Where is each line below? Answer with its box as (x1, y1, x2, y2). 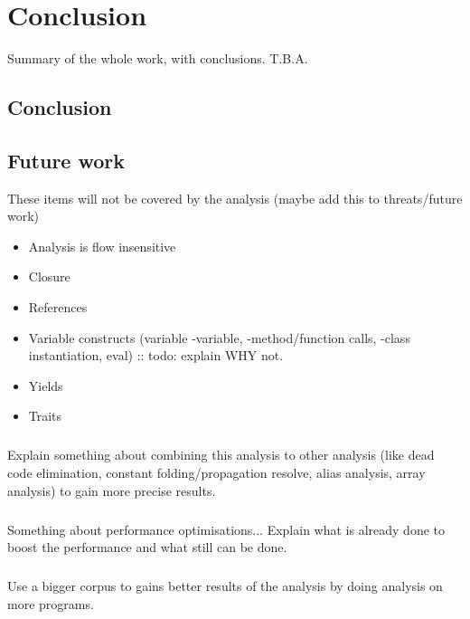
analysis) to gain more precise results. (7, 481, 216, 500)
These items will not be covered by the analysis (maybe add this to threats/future (7, 188, 463, 207)
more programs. (7, 594, 94, 613)
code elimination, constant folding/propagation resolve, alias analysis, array (7, 463, 426, 482)
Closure (28, 267, 70, 286)
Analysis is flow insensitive (28, 236, 176, 255)
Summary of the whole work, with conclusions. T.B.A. (7, 49, 308, 68)
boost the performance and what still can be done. (7, 538, 287, 557)
